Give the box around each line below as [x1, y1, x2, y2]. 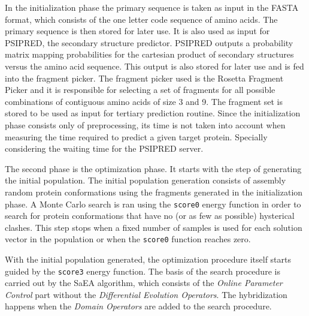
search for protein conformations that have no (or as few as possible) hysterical [5, 209, 295, 222]
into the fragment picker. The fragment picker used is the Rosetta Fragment [5, 71, 284, 84]
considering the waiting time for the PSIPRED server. [5, 142, 204, 155]
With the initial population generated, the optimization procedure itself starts [5, 253, 292, 265]
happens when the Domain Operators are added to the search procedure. [5, 300, 272, 312]
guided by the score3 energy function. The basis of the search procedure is [5, 264, 280, 277]
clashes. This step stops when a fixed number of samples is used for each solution [5, 221, 302, 233]
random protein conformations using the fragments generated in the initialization [5, 185, 303, 198]
